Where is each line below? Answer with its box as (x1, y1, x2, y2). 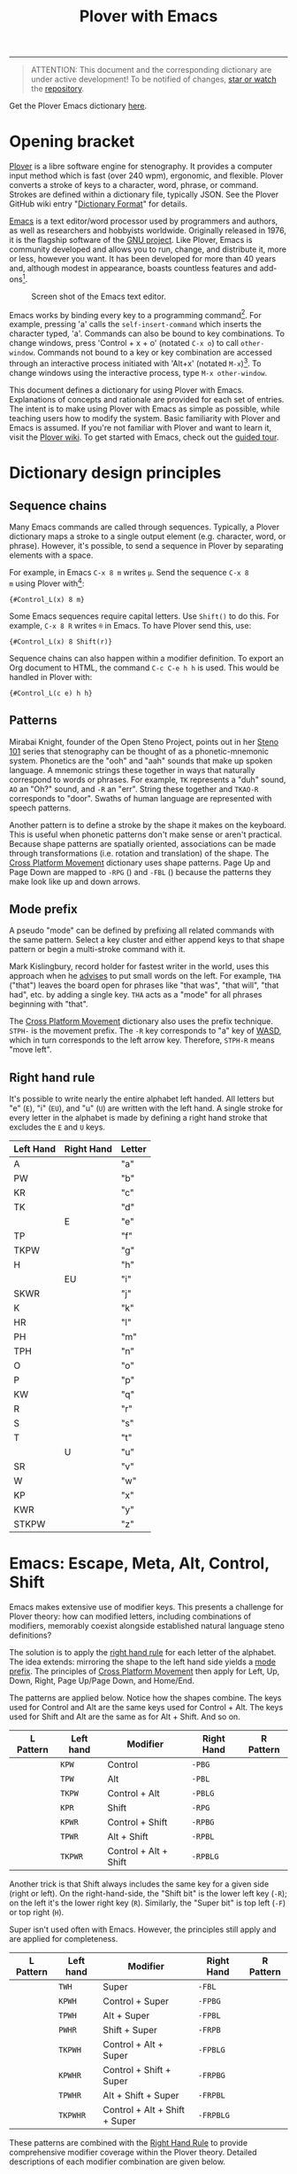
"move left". (9, 1044, 52, 1055)
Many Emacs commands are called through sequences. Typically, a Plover (9, 521, 280, 533)
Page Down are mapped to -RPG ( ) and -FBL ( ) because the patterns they (9, 866, 272, 877)
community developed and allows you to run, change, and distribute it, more (9, 244, 287, 254)
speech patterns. (9, 802, 72, 813)
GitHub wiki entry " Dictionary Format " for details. (9, 199, 188, 209)
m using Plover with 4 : (9, 576, 85, 589)
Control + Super (103, 1995, 170, 2007)
